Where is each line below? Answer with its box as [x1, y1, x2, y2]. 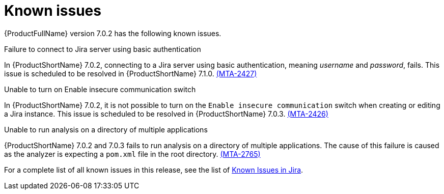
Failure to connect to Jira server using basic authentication [4, 44, 201, 53]
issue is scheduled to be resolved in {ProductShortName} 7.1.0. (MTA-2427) [4, 69, 257, 78]
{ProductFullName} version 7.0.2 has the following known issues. [4, 29, 221, 38]
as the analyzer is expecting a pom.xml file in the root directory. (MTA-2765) [4, 149, 261, 158]
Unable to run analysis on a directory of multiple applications [4, 125, 208, 134]
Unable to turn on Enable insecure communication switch [4, 85, 196, 94]
